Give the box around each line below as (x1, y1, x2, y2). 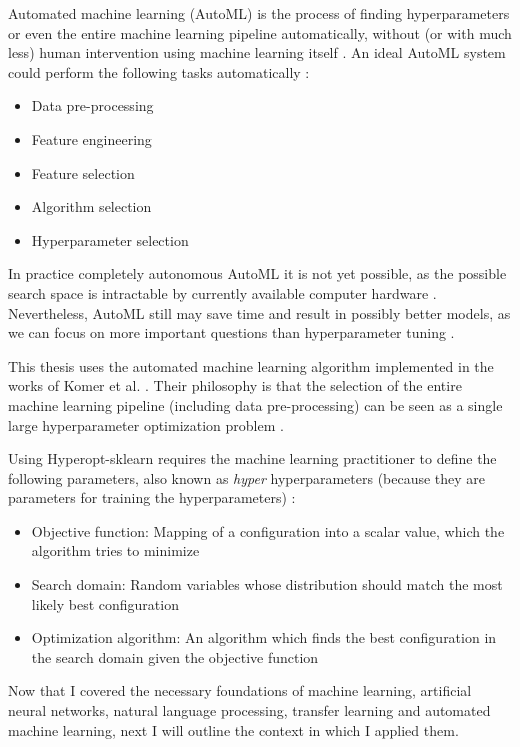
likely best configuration (31, 593, 179, 614)
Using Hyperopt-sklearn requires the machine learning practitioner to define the (8, 448, 497, 469)
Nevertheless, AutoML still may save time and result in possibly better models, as (8, 302, 511, 323)
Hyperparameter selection (31, 229, 189, 250)
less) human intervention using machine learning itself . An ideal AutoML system (8, 42, 506, 63)
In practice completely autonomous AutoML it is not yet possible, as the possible (8, 263, 507, 284)
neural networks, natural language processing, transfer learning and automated (8, 700, 491, 721)
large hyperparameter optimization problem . (8, 414, 284, 435)
